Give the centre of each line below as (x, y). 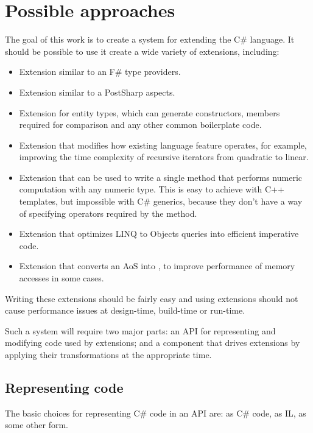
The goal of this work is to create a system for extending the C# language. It (150, 39)
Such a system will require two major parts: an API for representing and (140, 330)
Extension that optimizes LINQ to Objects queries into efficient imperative (159, 234)
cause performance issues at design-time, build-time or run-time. (125, 310)
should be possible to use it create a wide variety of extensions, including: (142, 51)
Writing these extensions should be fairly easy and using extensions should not (152, 298)
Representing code (64, 387)
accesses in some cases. (62, 278)
